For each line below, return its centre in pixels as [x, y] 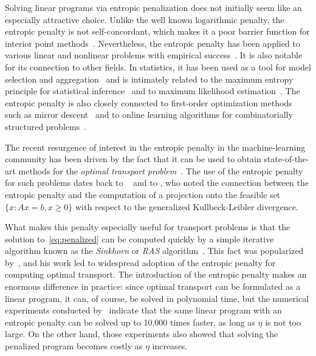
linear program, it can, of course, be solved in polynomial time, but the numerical [157, 298]
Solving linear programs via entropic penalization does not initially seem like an [153, 7]
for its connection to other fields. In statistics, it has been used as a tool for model [158, 67]
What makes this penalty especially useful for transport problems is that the [148, 227]
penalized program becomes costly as [74, 346]
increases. [170, 346]
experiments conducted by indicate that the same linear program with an [143, 310]
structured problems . [46, 126]
